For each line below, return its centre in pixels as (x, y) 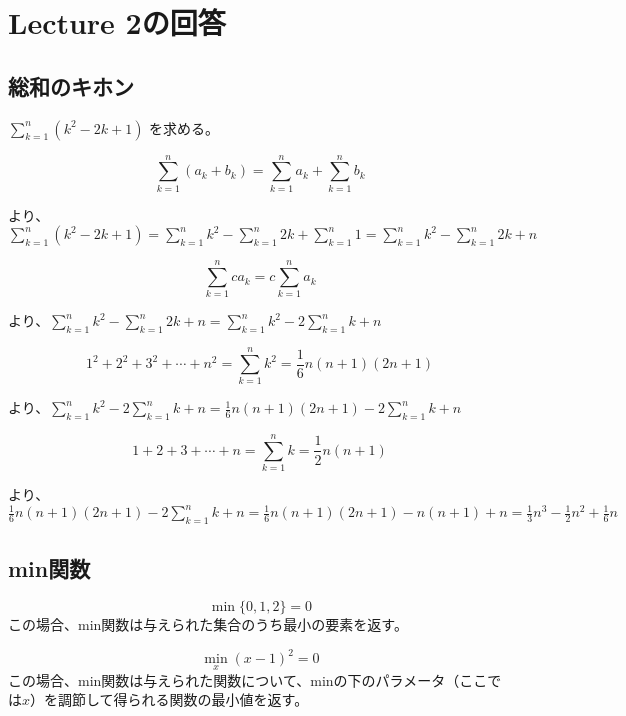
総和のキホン (71, 85)
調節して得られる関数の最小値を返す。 (183, 699)
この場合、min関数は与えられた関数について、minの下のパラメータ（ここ (248, 679)
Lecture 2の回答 (117, 22)
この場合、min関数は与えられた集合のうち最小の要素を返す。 (208, 624)
